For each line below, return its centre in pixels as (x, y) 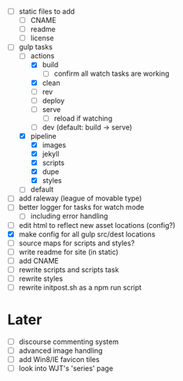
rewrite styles (41, 278)
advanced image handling (60, 351)
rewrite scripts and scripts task (69, 269)
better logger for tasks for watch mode (81, 207)
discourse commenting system (69, 342)
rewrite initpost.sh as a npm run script (80, 287)
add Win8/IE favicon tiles (59, 360)
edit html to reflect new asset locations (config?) (97, 225)
